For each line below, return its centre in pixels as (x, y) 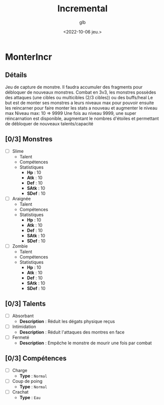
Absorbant (23, 316)
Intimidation (24, 327)
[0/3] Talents (25, 304)
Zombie (20, 246)
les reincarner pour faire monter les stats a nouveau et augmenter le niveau (81, 108)
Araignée (21, 198)
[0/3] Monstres (29, 139)
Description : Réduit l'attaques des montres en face (72, 332)
